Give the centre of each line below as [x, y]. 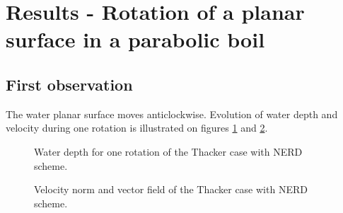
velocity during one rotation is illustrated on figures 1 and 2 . [137, 128]
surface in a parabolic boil [135, 39]
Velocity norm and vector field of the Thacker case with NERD [171, 189]
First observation [69, 84]
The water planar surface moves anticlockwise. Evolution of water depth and [172, 114]
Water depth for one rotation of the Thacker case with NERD [168, 151]
